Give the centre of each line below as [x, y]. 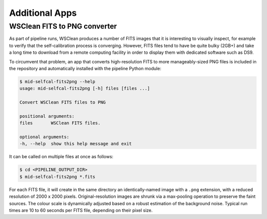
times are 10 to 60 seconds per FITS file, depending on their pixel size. [81, 210]
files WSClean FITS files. [60, 123]
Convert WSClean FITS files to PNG [63, 102]
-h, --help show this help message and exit [76, 144]
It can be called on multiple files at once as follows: [61, 157]
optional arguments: [44, 137]
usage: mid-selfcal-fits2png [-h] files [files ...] [85, 88]
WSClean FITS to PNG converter [63, 26]
